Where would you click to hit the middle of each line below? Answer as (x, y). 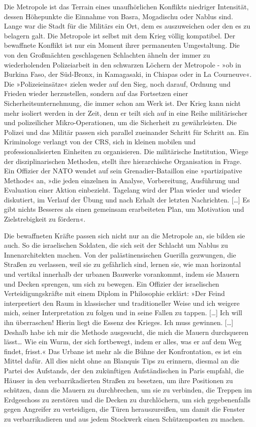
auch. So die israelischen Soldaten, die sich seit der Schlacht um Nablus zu (116, 245)
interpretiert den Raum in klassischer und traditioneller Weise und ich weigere (122, 303)
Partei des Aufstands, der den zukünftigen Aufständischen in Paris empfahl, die (124, 370)
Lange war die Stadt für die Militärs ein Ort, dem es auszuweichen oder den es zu (127, 26)
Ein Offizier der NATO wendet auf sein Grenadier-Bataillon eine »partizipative (123, 171)
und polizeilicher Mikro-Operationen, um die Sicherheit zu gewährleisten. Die (120, 122)
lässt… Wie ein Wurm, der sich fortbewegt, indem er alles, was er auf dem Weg (123, 342)
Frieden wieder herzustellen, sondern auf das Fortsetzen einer (96, 93)
